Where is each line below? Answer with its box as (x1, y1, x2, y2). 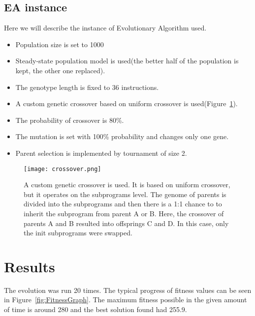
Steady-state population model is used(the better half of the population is (15, 56, 239, 66)
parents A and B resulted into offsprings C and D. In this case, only (24, 218, 229, 228)
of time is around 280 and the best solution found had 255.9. (4, 304, 187, 315)
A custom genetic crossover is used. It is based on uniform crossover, (24, 179, 230, 190)
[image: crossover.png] (24, 165, 101, 172)
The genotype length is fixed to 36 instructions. (15, 82, 159, 92)
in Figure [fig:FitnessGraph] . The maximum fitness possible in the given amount (4, 294, 247, 305)
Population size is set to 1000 (15, 39, 104, 49)
